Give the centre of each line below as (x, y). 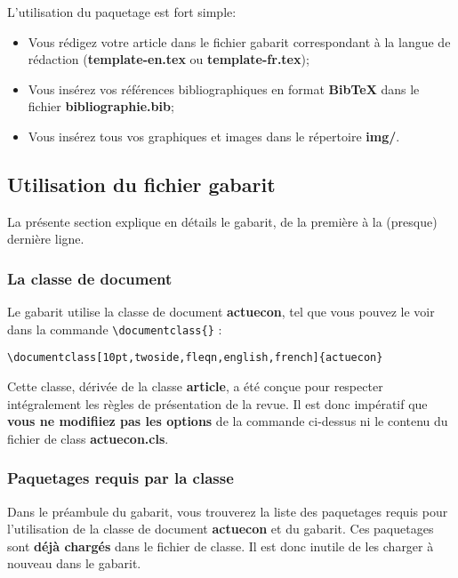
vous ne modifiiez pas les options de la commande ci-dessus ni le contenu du (228, 421)
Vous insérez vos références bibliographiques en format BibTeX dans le (224, 88)
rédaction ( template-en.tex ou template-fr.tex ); (169, 59)
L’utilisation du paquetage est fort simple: (122, 12)
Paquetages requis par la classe (121, 478)
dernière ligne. (46, 239)
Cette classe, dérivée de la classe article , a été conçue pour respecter (195, 386)
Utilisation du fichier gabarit (141, 184)
